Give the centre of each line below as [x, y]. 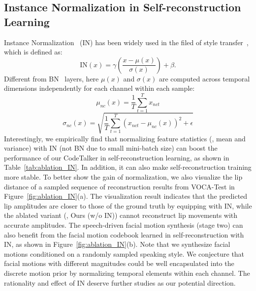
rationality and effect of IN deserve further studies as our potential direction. [120, 282]
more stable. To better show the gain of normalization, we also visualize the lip [123, 177]
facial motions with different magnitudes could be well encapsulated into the [119, 263]
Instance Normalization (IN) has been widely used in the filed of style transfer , [126, 42]
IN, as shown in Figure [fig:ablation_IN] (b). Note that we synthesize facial [117, 244]
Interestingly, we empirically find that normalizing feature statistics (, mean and [125, 138]
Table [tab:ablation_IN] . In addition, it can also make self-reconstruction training [128, 167]
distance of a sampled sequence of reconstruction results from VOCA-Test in [119, 186]
